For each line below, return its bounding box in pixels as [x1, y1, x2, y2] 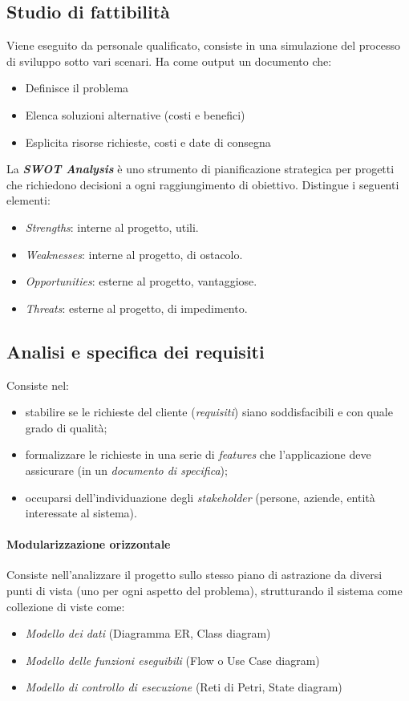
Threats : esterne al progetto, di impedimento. [25, 299, 248, 316]
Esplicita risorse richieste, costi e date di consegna [25, 133, 271, 150]
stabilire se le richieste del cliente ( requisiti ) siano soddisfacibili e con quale [25, 403, 393, 420]
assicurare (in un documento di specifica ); [25, 461, 228, 478]
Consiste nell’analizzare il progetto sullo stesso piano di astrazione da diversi [6, 566, 383, 583]
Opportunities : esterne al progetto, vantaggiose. [25, 273, 257, 290]
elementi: [6, 192, 51, 209]
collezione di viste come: [6, 598, 125, 614]
